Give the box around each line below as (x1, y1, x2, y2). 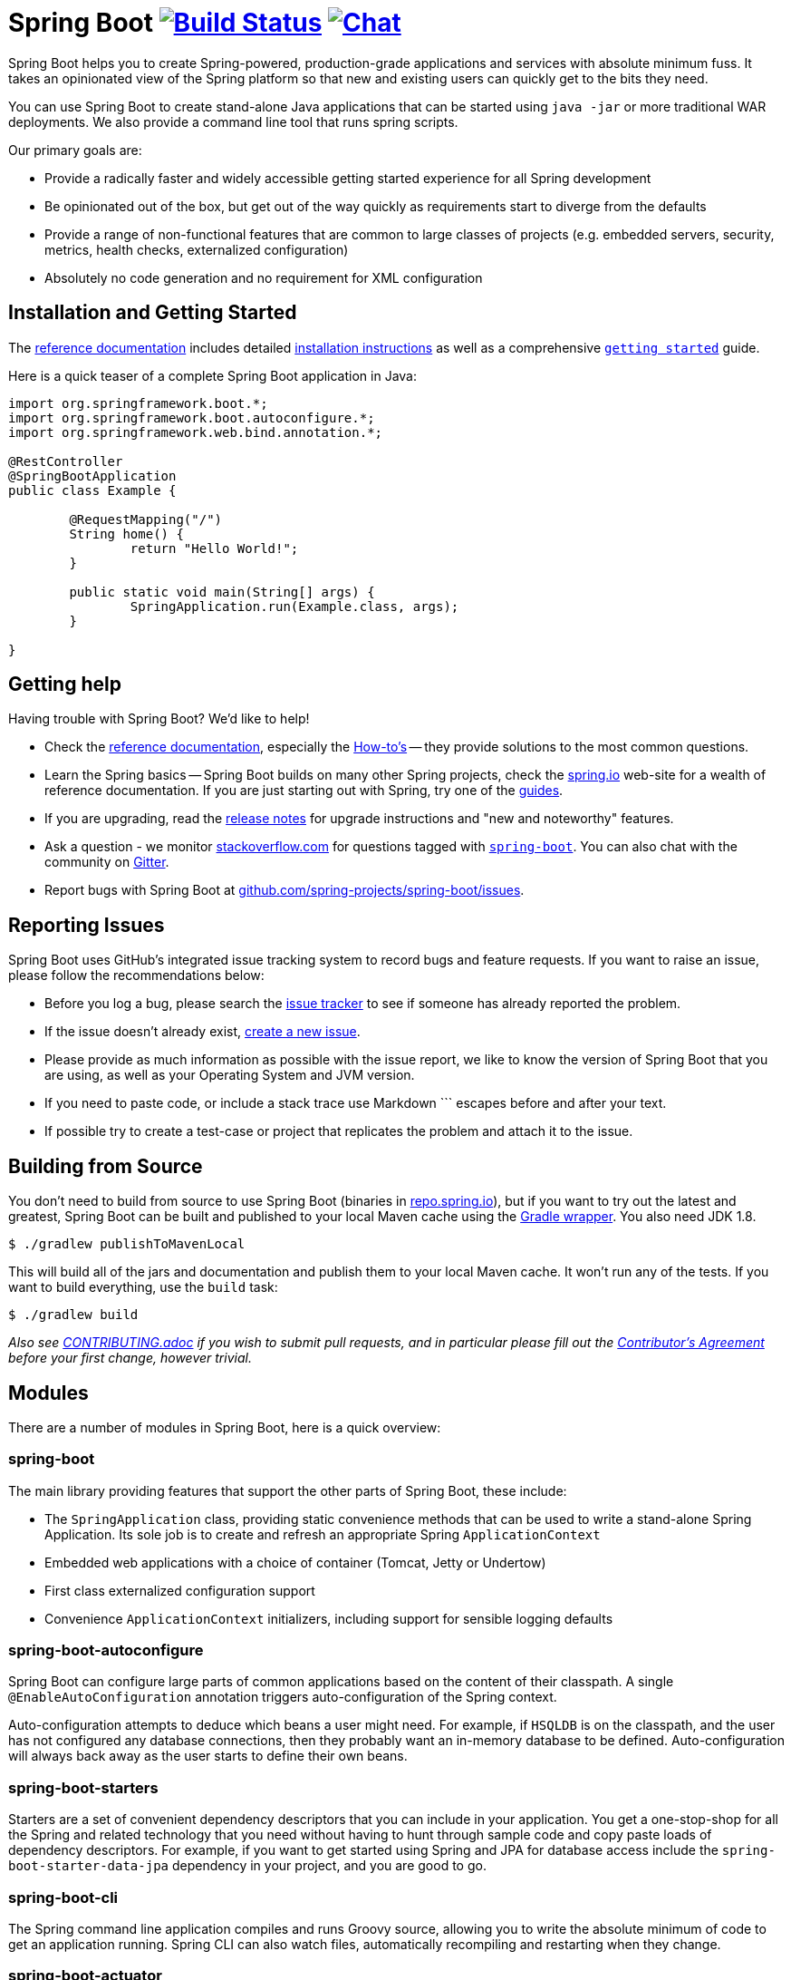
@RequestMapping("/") (69, 511, 223, 527)
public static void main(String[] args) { (69, 584, 375, 599)
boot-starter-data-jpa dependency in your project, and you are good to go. (8, 1858, 487, 1874)
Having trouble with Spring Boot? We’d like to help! (8, 711, 310, 727)
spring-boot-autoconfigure (8, 1641, 204, 1660)
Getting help (8, 673, 121, 696)
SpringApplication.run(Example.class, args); (130, 598, 459, 614)
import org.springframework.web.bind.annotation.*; (8, 424, 383, 440)
